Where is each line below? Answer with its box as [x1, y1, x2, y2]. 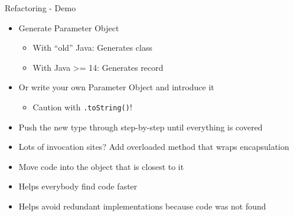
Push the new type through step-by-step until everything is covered [18, 120, 263, 133]
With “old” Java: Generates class [32, 41, 152, 54]
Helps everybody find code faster [18, 180, 138, 192]
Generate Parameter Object [18, 21, 119, 34]
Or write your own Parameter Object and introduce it [18, 81, 214, 93]
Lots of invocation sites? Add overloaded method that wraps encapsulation [18, 140, 289, 153]
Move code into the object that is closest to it [18, 160, 184, 172]
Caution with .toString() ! [32, 100, 132, 113]
